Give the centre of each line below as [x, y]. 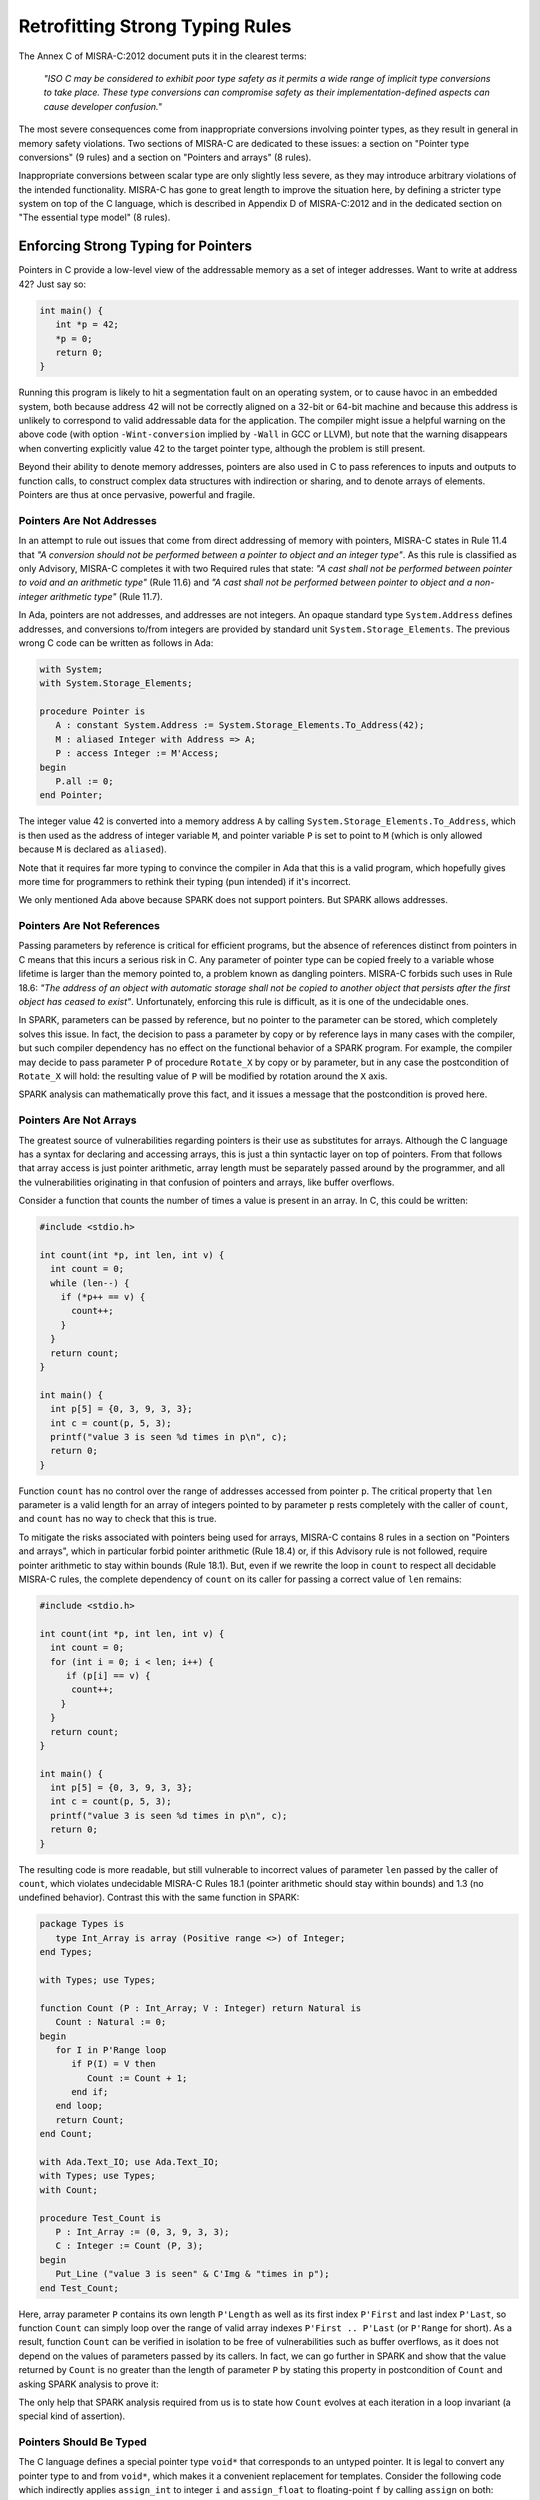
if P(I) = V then [114, 2064]
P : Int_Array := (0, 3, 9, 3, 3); [142, 2231]
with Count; [69, 2189]
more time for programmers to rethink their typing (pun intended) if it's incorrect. [185, 881]
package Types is [82, 1924]
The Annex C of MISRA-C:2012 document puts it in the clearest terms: [162, 56]
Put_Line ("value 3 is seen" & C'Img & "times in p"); [192, 2274]
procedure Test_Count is [100, 2218]
